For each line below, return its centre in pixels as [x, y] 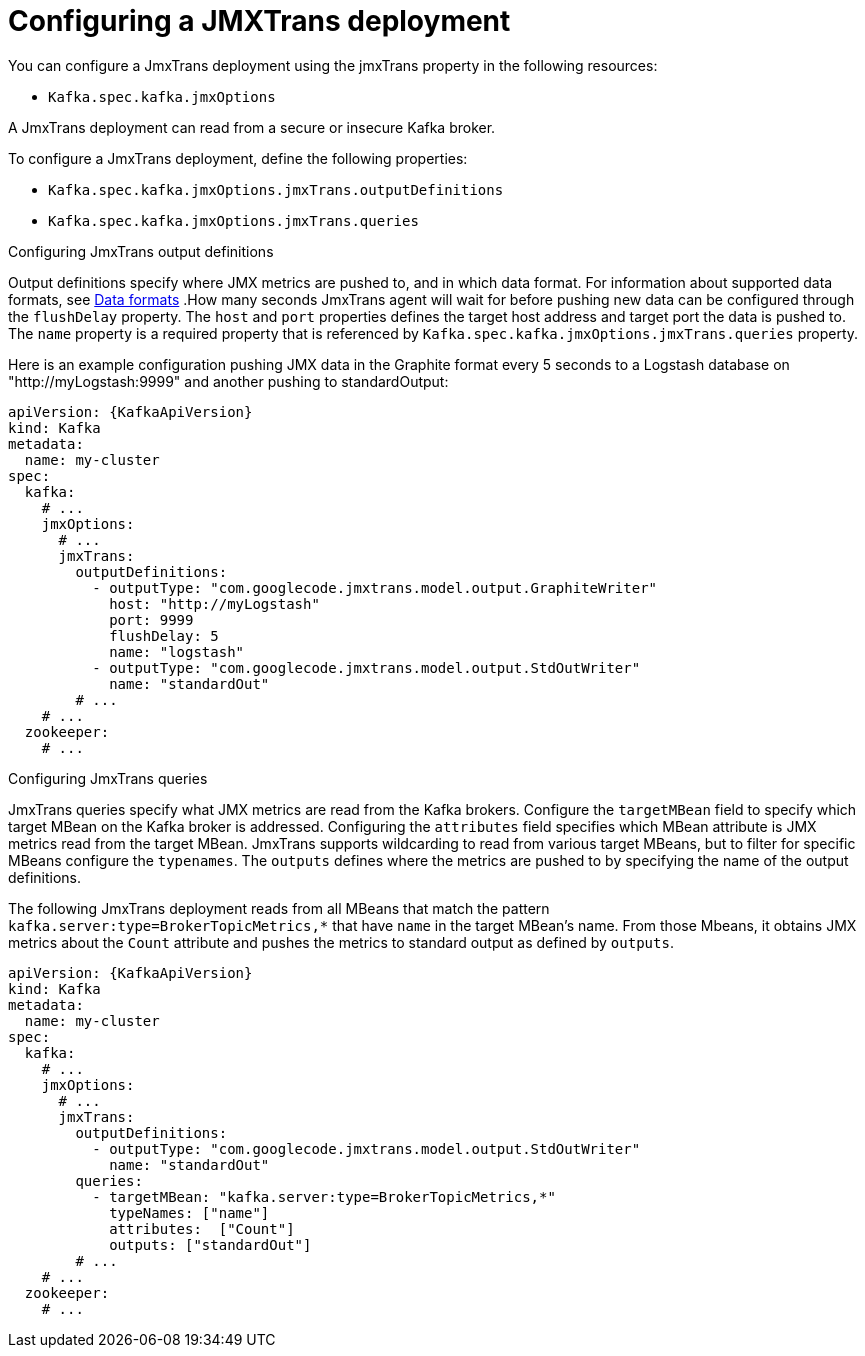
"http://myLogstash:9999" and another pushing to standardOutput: [228, 381]
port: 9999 [151, 619]
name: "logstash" [177, 651]
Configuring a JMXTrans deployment [259, 21]
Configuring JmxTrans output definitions [141, 251]
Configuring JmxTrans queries [108, 778]
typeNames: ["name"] [189, 1212]
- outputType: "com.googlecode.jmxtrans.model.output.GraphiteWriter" [375, 587]
